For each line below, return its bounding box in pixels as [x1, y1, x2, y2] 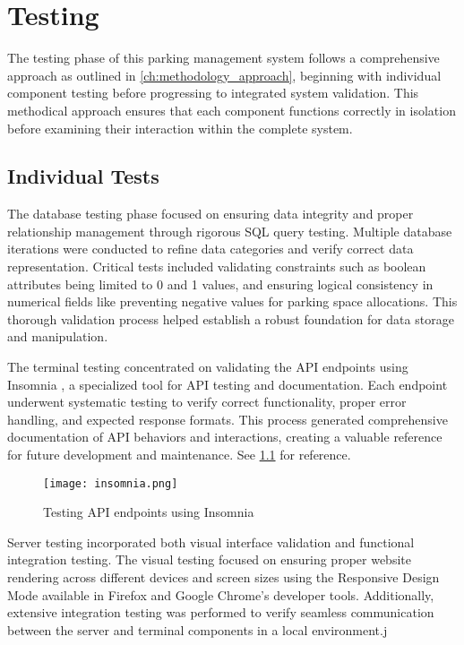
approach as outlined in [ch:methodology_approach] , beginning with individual [7, 65, 442, 84]
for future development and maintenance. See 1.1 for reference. [7, 445, 351, 464]
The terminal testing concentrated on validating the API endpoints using [7, 357, 408, 376]
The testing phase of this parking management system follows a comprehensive [7, 48, 440, 67]
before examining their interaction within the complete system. [7, 118, 353, 137]
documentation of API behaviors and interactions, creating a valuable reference [7, 427, 443, 446]
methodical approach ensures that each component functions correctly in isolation [7, 100, 456, 119]
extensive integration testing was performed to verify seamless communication [7, 603, 434, 622]
